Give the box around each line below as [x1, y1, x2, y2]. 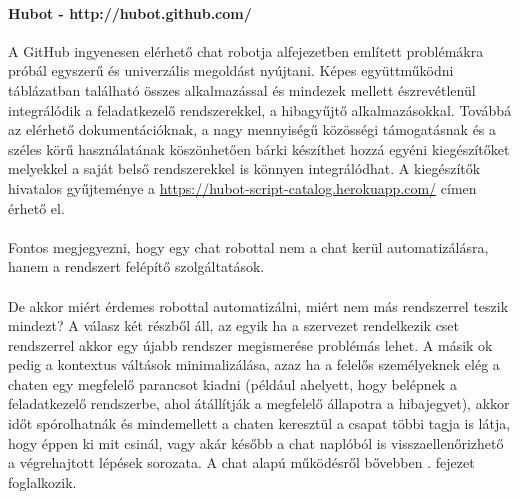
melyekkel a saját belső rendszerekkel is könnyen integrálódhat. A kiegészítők [8, 158, 481, 179]
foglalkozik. [8, 471, 77, 492]
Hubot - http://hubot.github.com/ [8, 2, 252, 23]
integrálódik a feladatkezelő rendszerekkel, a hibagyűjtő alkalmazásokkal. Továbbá [8, 99, 512, 120]
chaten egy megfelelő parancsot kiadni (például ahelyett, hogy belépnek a [8, 373, 457, 394]
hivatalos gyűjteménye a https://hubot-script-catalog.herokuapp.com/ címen [8, 177, 477, 198]
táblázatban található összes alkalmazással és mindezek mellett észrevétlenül [8, 79, 476, 100]
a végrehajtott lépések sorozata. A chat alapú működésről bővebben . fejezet [8, 452, 475, 473]
